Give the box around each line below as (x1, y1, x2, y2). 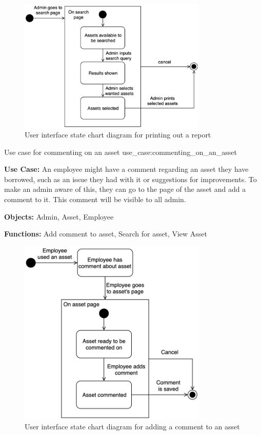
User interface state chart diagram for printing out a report (25, 129, 211, 140)
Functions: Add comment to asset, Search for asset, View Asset (4, 228, 208, 239)
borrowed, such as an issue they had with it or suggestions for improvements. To (4, 173, 257, 184)
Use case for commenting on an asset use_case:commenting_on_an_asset (4, 146, 237, 157)
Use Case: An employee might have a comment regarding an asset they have (4, 164, 249, 174)
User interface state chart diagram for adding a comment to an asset (25, 421, 240, 431)
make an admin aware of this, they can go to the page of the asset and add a (4, 184, 246, 194)
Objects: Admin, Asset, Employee (4, 211, 114, 222)
